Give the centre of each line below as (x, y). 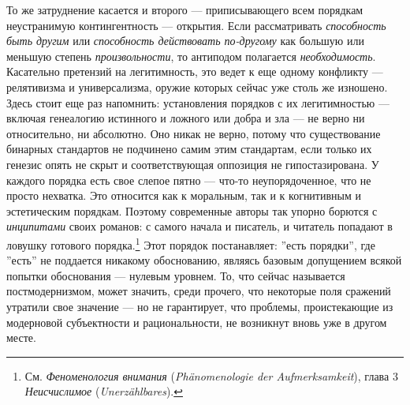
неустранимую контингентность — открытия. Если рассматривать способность (196, 25)
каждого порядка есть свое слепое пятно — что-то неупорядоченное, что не (189, 180)
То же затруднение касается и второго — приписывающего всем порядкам (185, 9)
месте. (21, 337)
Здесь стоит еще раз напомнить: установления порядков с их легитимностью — (198, 102)
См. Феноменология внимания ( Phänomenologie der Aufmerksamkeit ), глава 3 (211, 375)
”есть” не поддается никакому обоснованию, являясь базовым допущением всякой (204, 260)
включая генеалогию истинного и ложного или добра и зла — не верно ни (186, 118)
